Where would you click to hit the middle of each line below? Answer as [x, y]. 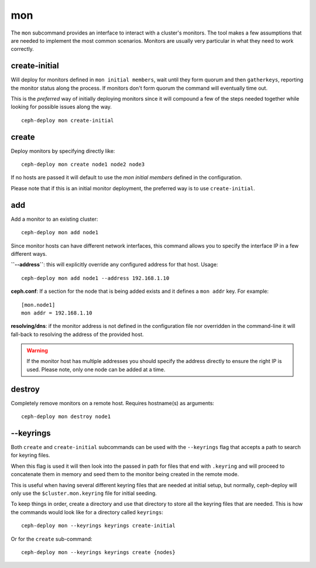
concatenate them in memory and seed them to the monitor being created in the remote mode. [125, 474]
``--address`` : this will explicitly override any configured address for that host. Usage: [114, 265]
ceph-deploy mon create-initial [68, 120]
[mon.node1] [38, 305]
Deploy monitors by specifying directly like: [63, 151]
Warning [37, 351]
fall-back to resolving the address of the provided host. [77, 334]
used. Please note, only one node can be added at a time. [96, 369]
